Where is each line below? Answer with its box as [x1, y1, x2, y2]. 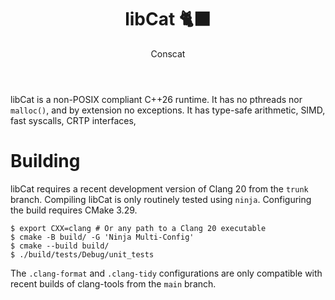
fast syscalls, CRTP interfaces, [10, 114, 137, 126]
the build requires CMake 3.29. [10, 204, 138, 216]
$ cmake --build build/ [10, 241, 110, 251]
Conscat [150, 47, 186, 60]
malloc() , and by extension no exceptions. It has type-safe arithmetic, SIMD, [10, 104, 326, 116]
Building [10, 150, 81, 173]
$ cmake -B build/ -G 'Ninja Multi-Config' [10, 232, 195, 242]
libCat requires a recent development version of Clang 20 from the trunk [10, 182, 309, 195]
